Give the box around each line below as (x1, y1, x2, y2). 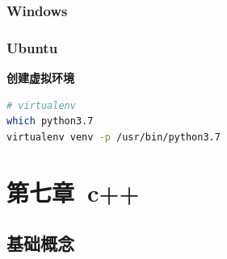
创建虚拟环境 (6, 69, 74, 86)
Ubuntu (6, 37, 58, 57)
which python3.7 (6, 115, 94, 127)
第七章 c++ (6, 175, 140, 208)
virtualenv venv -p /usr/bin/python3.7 (6, 131, 221, 143)
